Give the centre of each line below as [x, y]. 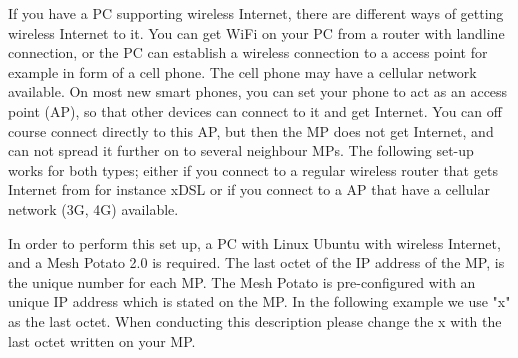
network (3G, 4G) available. [93, 208]
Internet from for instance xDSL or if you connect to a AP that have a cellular [249, 189]
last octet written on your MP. [102, 340]
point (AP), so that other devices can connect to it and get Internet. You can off [255, 110]
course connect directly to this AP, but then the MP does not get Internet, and [251, 130]
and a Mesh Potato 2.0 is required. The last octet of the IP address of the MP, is [256, 262]
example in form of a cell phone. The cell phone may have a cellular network [242, 71]
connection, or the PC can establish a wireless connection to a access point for [248, 52]
